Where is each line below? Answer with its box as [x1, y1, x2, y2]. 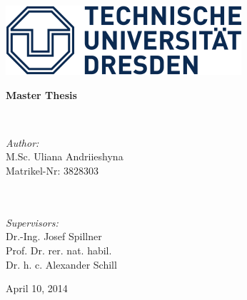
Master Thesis [6, 87, 77, 102]
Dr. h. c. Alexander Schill [6, 257, 117, 271]
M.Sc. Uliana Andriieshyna [6, 149, 123, 164]
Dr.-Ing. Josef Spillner [6, 229, 102, 244]
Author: [6, 135, 39, 150]
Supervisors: [6, 214, 59, 229]
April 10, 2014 [6, 281, 68, 296]
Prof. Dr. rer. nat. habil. [6, 242, 112, 257]
